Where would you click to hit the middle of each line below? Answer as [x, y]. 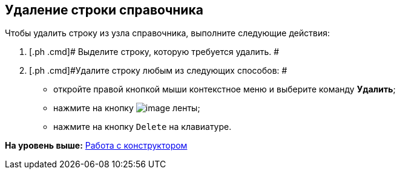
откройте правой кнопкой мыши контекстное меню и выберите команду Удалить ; [225, 89]
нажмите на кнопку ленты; [127, 108]
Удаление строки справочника [104, 10]
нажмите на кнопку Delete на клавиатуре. [143, 127]
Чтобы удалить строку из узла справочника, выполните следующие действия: [167, 33]
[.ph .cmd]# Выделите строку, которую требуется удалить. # [154, 52]
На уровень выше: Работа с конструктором [96, 146]
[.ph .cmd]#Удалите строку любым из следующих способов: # [158, 71]
